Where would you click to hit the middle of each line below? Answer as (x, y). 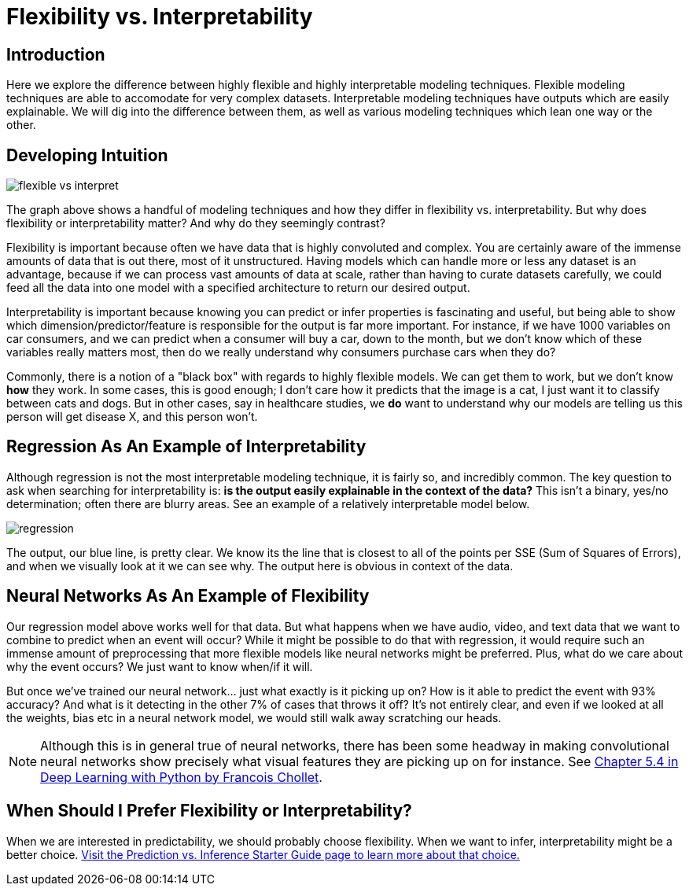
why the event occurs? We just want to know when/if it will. (160, 666)
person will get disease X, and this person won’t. (132, 417)
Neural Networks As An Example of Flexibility (188, 596)
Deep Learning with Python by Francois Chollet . (181, 777)
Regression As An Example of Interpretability (186, 447)
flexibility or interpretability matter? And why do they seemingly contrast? (196, 223)
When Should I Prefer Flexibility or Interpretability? (209, 811)
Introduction (56, 54)
